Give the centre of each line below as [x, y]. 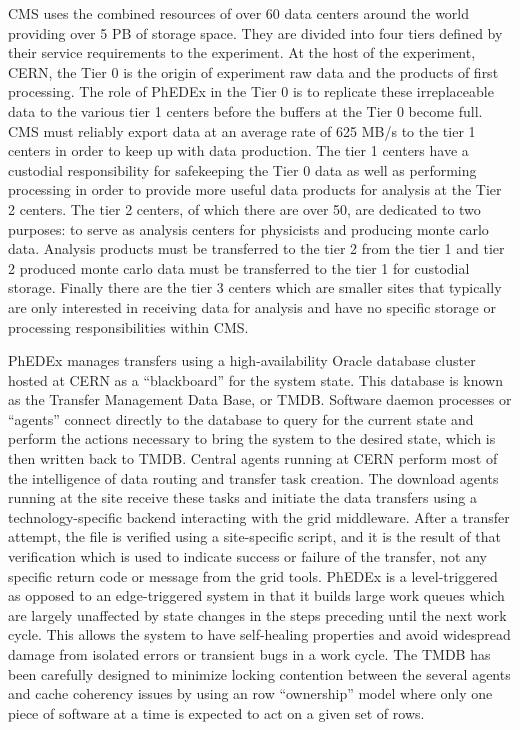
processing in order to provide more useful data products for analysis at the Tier [255, 189]
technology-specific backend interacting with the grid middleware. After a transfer [259, 516]
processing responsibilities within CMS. [128, 326]
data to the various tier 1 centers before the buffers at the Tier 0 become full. [245, 110]
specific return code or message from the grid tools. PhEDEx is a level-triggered [253, 575]
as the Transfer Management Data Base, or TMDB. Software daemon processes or [260, 399]
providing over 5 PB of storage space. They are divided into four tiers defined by [255, 32]
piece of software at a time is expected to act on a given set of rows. [216, 712]
